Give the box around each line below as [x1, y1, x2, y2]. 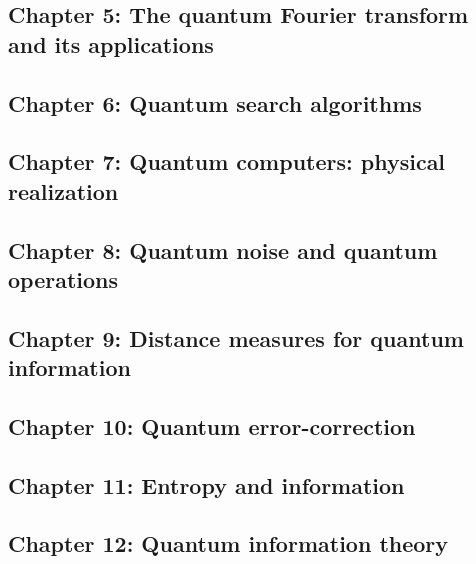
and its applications [8, 28, 214, 59]
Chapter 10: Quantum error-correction [8, 410, 416, 441]
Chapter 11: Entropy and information [8, 469, 405, 500]
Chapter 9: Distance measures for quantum [8, 322, 464, 353]
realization [8, 175, 119, 206]
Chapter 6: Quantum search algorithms [8, 87, 422, 118]
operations [8, 263, 119, 294]
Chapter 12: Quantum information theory [8, 528, 449, 559]
